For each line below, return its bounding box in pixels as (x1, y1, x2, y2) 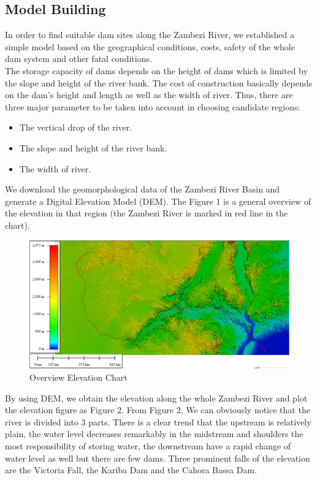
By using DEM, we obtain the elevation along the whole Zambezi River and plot (5, 391, 308, 404)
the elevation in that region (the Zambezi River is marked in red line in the (5, 207, 288, 219)
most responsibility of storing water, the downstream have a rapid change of (5, 440, 291, 452)
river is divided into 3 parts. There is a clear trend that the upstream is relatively (5, 415, 311, 428)
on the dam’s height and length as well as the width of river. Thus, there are (5, 88, 293, 101)
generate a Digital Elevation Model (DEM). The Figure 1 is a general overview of (5, 194, 311, 207)
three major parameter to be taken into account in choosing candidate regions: (5, 100, 300, 113)
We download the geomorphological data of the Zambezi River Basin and (5, 183, 280, 196)
